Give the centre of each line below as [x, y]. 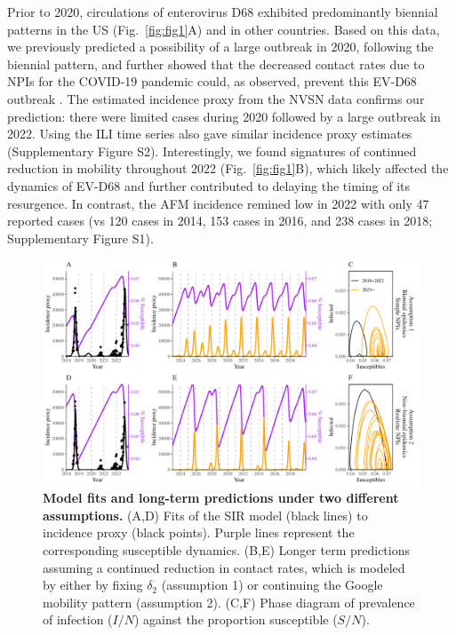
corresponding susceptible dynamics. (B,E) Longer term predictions [227, 549]
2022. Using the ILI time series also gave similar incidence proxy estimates [210, 134]
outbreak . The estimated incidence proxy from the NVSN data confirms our [216, 98]
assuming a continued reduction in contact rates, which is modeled [224, 567]
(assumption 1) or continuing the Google [272, 585]
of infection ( [78, 619]
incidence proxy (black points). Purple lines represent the [199, 532]
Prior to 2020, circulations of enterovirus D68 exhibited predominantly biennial [223, 12]
